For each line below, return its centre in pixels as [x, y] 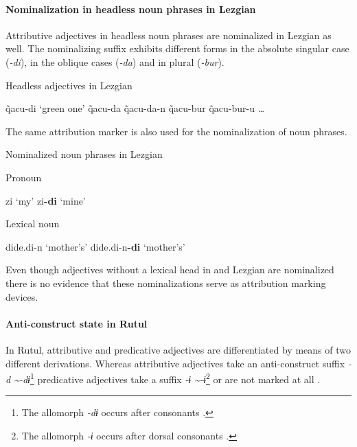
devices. [22, 296]
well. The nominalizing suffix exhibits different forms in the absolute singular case [177, 48]
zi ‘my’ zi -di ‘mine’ [46, 200]
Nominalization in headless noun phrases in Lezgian [131, 9]
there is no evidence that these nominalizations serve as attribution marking [166, 283]
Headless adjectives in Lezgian [69, 85]
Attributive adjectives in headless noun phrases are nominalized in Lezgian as [169, 35]
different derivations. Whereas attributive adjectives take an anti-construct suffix [175, 363]
